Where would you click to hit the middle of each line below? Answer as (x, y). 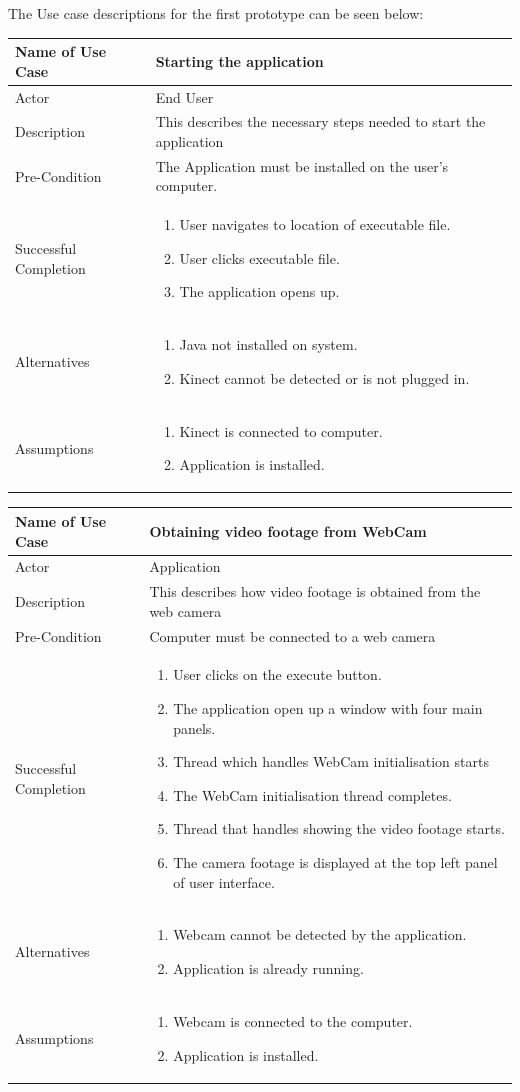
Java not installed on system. (268, 344)
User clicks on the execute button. (277, 674)
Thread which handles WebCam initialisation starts (331, 761)
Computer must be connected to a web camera (292, 635)
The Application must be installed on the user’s (302, 165)
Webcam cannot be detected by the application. (320, 934)
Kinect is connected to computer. (281, 430)
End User (184, 96)
